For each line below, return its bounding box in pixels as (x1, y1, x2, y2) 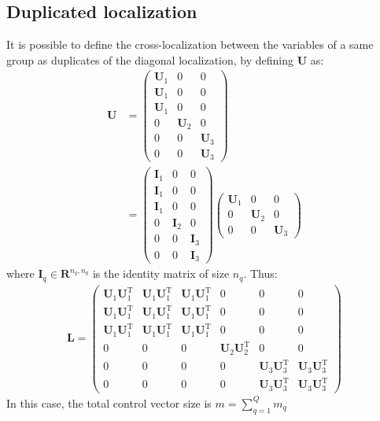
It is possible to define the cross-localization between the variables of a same (6, 36, 374, 53)
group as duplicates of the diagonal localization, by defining (6, 51, 294, 68)
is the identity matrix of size (92, 265, 230, 282)
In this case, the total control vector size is (6, 394, 212, 411)
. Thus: (243, 265, 278, 282)
